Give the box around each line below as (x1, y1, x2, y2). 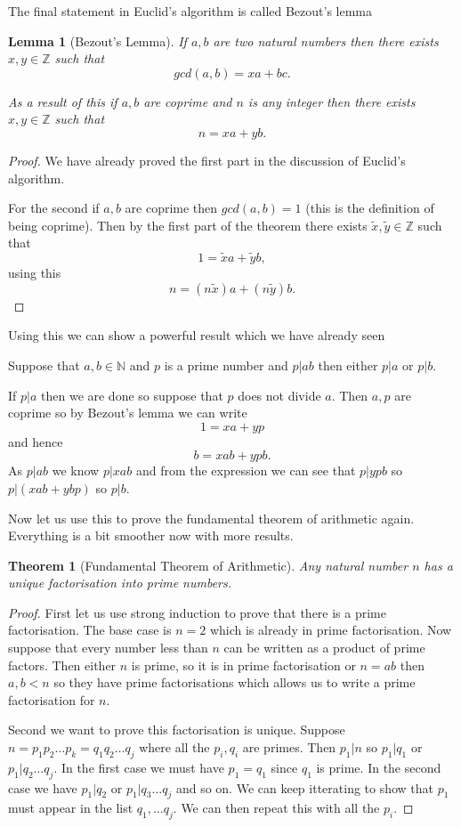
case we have (8, 778, 77, 797)
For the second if (8, 199, 100, 217)
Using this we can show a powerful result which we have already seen (8, 326, 385, 345)
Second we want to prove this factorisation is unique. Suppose (8, 720, 345, 739)
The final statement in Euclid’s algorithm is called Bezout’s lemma (8, 2, 373, 20)
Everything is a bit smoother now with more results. (8, 526, 294, 545)
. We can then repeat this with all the (173, 799, 380, 817)
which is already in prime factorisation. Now (209, 620, 452, 639)
